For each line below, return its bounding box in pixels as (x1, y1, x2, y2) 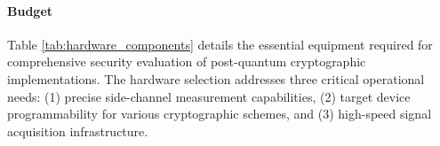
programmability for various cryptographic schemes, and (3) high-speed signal (7, 104, 432, 123)
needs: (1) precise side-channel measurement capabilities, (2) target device (7, 87, 411, 105)
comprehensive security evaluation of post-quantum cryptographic (7, 52, 366, 71)
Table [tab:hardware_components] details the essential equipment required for (7, 35, 433, 53)
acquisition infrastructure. (7, 121, 148, 140)
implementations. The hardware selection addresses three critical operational (7, 69, 425, 88)
